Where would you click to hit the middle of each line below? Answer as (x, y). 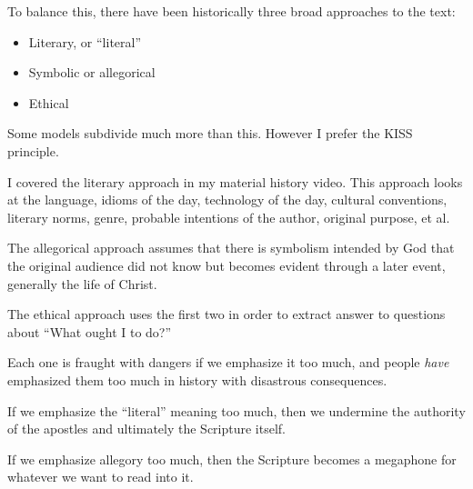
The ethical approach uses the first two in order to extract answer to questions (226, 314)
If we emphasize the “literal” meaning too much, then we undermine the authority (236, 410)
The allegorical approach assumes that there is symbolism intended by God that (231, 248)
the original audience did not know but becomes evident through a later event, (226, 265)
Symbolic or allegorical (92, 72)
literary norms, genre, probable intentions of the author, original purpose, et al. (229, 217)
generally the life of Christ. (82, 283)
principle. (33, 150)
